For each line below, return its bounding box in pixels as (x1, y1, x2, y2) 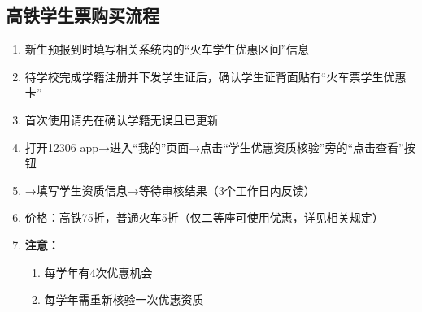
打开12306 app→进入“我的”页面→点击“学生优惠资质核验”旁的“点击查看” (24, 138, 404, 155)
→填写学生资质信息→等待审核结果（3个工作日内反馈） (24, 181, 315, 198)
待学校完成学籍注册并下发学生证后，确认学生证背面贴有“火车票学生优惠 (24, 67, 407, 84)
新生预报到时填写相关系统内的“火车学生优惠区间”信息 (24, 41, 310, 58)
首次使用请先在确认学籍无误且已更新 (24, 110, 219, 128)
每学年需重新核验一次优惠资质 (44, 291, 204, 308)
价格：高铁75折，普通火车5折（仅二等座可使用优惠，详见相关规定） (24, 209, 384, 226)
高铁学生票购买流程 (6, 2, 159, 28)
